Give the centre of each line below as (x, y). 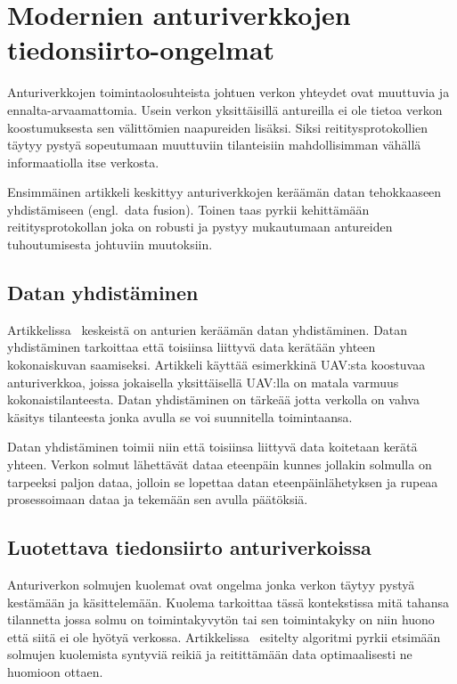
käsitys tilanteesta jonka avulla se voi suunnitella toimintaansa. (180, 416)
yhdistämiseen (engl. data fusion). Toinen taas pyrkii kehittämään (188, 209)
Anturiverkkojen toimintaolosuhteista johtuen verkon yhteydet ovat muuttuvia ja (228, 92)
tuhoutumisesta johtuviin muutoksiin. (110, 244)
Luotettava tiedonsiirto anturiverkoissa (189, 547)
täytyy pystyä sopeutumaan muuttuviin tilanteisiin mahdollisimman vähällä (214, 145)
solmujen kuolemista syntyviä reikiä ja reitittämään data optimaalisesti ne (210, 654)
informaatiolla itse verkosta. (83, 162)
